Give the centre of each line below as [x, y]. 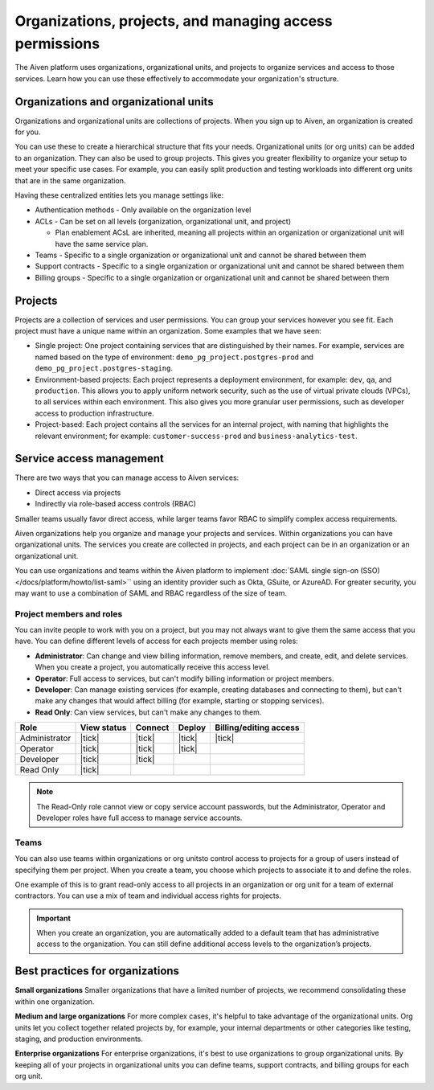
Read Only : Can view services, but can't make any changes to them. [148, 712]
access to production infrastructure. [94, 413]
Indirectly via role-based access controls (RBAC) [116, 504]
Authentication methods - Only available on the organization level [143, 210]
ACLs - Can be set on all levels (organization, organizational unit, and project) [163, 221]
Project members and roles [69, 613]
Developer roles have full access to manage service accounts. [139, 817]
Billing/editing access [257, 727]
